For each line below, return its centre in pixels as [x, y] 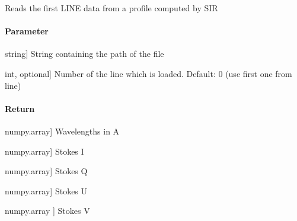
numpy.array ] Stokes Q [46, 171]
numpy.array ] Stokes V [47, 211]
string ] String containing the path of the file [84, 54]
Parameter [27, 31]
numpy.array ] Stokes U [46, 190]
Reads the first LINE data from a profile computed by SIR [111, 8]
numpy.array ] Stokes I [44, 151]
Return [20, 108]
